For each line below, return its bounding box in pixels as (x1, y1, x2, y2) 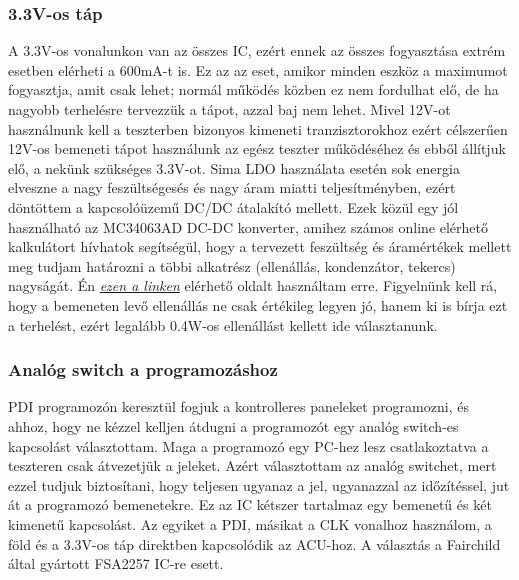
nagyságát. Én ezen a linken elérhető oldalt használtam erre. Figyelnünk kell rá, (8, 275, 498, 296)
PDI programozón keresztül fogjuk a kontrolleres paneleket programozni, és (8, 396, 469, 417)
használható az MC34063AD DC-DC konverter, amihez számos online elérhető (8, 216, 488, 237)
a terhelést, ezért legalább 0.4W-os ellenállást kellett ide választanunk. (8, 314, 438, 335)
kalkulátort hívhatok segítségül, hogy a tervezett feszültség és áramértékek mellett (8, 236, 512, 257)
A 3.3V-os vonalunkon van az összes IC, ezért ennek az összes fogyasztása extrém (8, 40, 506, 61)
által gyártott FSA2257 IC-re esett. (8, 553, 224, 574)
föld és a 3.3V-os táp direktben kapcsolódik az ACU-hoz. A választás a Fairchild (8, 533, 501, 554)
